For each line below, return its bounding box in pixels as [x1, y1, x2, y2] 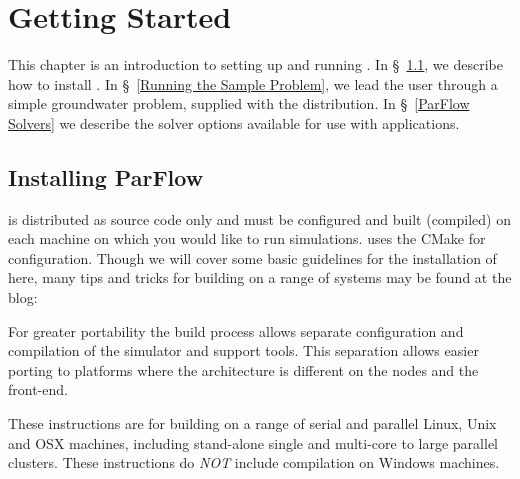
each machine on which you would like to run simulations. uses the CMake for [8, 228, 486, 249]
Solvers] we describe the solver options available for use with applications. [8, 112, 460, 133]
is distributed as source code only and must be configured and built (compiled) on [8, 208, 511, 229]
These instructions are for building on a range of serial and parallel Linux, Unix [8, 413, 497, 434]
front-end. [8, 379, 68, 400]
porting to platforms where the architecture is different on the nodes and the [8, 359, 479, 380]
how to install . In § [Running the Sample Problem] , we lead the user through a [8, 73, 498, 94]
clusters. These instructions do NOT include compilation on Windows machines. [8, 452, 500, 473]
